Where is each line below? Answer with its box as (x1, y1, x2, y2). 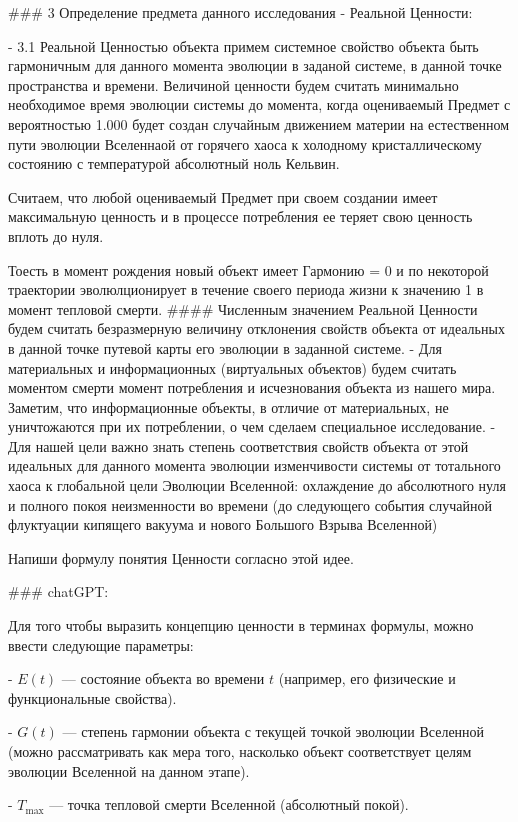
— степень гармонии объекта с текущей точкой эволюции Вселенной (62, 721, 485, 742)
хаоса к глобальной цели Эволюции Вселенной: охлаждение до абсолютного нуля (8, 475, 506, 496)
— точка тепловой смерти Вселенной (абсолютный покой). (49, 794, 409, 815)
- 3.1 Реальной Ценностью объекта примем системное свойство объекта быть (8, 35, 479, 56)
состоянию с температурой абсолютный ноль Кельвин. (8, 153, 340, 174)
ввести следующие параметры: (8, 634, 194, 655)
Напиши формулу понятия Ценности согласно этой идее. (8, 547, 354, 568)
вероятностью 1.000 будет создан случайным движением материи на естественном (8, 113, 510, 134)
